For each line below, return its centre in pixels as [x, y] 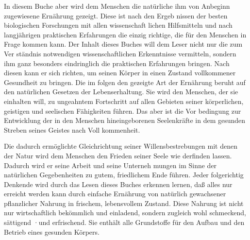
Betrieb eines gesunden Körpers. [52, 231]
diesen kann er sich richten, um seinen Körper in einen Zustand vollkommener [120, 73]
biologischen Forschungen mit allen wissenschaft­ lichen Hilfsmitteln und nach [118, 25]
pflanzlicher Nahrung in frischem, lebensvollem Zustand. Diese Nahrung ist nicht [124, 203]
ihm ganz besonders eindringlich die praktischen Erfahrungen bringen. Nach [117, 63]
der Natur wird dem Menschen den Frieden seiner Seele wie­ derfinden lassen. [118, 155]
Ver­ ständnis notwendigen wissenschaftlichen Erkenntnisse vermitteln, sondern [120, 53]
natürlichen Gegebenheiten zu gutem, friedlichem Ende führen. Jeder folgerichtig [124, 175]
